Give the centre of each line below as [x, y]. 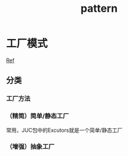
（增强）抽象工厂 [30, 147]
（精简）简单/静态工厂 [37, 116]
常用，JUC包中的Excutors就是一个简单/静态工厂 [64, 130]
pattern [99, 9]
